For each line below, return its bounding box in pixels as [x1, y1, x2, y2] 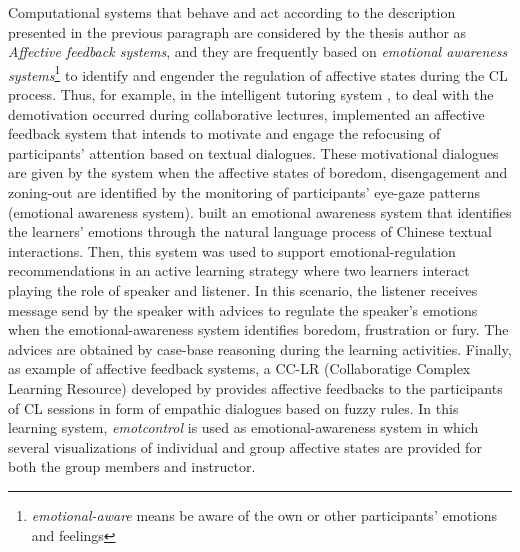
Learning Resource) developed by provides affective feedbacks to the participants [8, 377, 503, 398]
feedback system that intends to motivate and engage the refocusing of [8, 123, 441, 144]
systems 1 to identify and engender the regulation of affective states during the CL [8, 61, 508, 85]
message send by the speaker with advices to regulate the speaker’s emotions [8, 299, 478, 320]
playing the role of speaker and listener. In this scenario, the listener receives [8, 279, 478, 300]
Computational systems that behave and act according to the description [8, 2, 456, 22]
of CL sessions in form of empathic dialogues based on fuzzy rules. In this [8, 397, 459, 418]
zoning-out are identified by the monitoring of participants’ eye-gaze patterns [8, 182, 481, 202]
